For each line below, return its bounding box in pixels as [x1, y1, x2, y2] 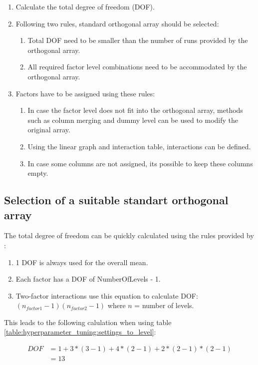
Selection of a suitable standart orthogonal [4, 192, 229, 208]
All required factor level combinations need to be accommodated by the [27, 61, 247, 72]
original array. [27, 124, 70, 135]
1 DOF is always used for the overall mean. [15, 257, 148, 267]
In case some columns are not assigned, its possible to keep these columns [27, 158, 253, 168]
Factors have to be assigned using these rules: [15, 88, 155, 98]
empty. [27, 168, 48, 178]
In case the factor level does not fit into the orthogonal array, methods [27, 105, 243, 115]
